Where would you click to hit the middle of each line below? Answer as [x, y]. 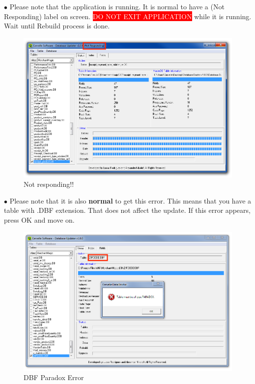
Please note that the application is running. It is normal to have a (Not [117, 6]
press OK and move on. [39, 219]
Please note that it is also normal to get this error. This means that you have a [130, 200]
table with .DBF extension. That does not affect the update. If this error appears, [127, 210]
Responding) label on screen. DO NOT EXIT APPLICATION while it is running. [128, 16]
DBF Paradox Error [54, 377]
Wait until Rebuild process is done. [57, 26]
